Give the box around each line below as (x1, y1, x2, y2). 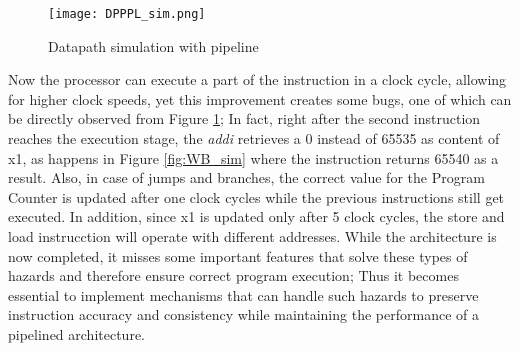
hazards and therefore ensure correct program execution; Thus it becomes (8, 265, 459, 286)
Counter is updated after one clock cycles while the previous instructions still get (8, 186, 505, 207)
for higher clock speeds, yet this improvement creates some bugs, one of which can (8, 88, 512, 109)
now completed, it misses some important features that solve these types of (8, 245, 468, 266)
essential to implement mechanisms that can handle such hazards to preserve (8, 284, 479, 305)
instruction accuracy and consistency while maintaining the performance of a (8, 304, 479, 325)
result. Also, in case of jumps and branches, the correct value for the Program (8, 167, 485, 188)
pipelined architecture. (8, 323, 145, 344)
